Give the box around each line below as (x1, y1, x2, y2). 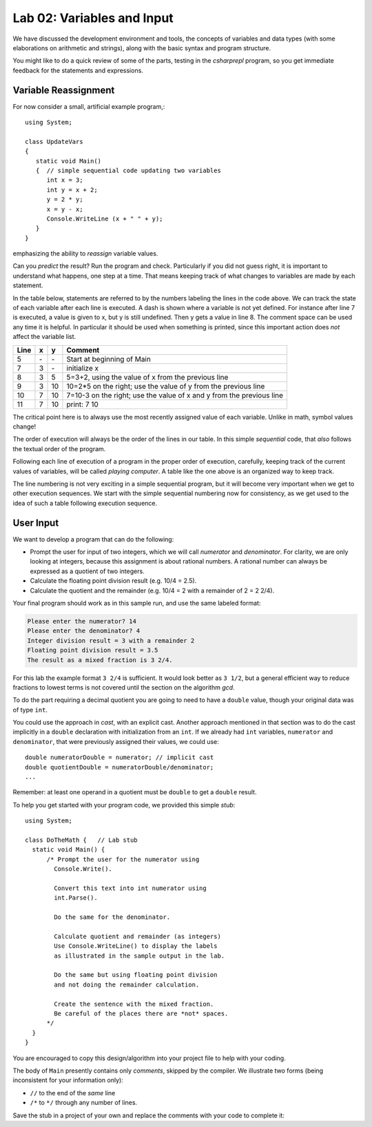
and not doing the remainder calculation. (54, 980, 200, 989)
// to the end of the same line (30, 1088, 116, 1097)
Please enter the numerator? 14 (27, 617, 137, 625)
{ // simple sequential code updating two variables (35, 166, 222, 174)
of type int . (12, 705, 48, 714)
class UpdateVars (25, 138, 83, 145)
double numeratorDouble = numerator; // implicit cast (25, 754, 214, 761)
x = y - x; (46, 205, 83, 213)
